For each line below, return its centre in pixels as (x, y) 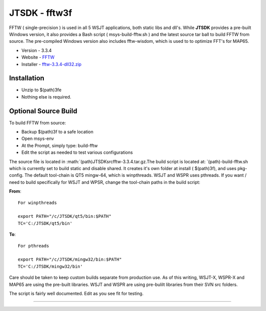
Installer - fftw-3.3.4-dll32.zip (51, 64)
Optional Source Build (43, 111)
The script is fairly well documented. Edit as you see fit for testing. (76, 293)
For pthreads (33, 246)
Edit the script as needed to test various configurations (77, 152)
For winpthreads (37, 203)
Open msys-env (38, 138)
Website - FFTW (38, 57)
